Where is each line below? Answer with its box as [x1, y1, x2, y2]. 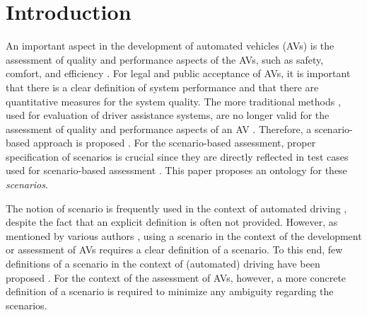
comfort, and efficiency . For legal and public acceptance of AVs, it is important [6, 66, 351, 81]
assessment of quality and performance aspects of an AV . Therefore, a [6, 121, 312, 136]
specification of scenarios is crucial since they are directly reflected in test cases [6, 149, 349, 164]
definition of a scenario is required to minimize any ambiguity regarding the [6, 284, 334, 299]
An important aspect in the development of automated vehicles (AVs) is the [6, 38, 334, 53]
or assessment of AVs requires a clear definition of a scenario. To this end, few [6, 242, 343, 257]
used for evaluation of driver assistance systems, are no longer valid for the [6, 108, 330, 122]
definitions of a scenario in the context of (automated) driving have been [6, 256, 320, 271]
